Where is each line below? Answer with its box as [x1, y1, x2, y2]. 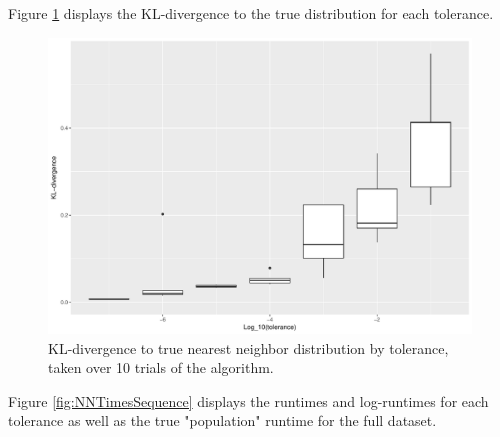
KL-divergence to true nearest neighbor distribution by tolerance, [48, 337, 449, 358]
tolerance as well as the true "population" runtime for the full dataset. [8, 410, 437, 431]
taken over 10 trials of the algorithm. [48, 357, 274, 378]
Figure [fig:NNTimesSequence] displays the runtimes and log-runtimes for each [8, 390, 489, 411]
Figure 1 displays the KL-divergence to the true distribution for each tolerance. [8, 3, 494, 23]
